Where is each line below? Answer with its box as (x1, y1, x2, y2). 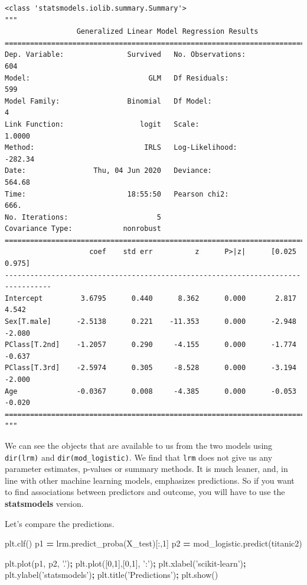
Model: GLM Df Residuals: (5, 73, 229, 82)
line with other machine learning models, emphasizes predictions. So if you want (5, 474, 295, 486)
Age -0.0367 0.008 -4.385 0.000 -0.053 (5, 387, 296, 396)
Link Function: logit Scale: (5, 120, 200, 128)
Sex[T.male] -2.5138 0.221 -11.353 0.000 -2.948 (5, 317, 296, 326)
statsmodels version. (5, 497, 84, 509)
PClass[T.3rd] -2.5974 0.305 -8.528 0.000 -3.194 (5, 364, 296, 372)
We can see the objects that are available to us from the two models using (5, 439, 273, 451)
